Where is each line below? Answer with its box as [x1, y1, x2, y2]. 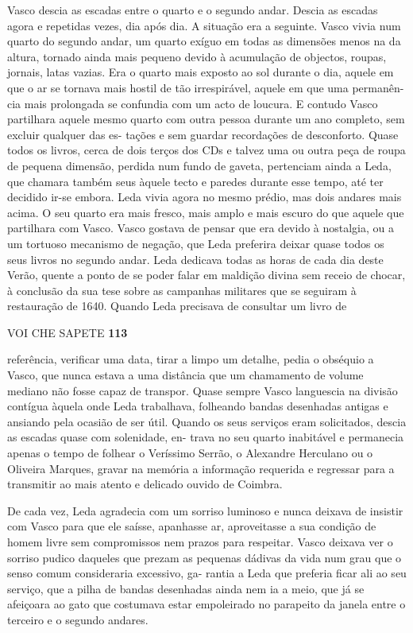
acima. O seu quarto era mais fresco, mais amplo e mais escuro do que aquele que [7, 204, 404, 220]
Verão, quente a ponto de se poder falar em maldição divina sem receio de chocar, [7, 266, 406, 283]
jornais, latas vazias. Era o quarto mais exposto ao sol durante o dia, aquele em [7, 64, 394, 80]
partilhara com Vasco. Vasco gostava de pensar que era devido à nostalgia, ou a [7, 219, 395, 236]
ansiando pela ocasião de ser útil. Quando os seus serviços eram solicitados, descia [7, 413, 407, 429]
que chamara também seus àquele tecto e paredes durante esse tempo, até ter [7, 173, 384, 189]
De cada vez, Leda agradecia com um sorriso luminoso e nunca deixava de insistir [7, 502, 403, 518]
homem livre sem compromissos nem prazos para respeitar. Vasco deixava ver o [7, 534, 393, 550]
